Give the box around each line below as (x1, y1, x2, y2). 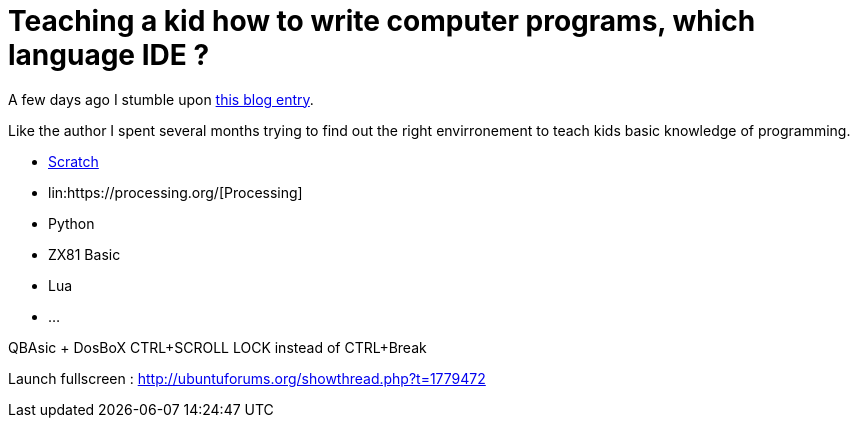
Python (48, 214, 95, 232)
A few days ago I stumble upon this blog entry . (8, 90, 314, 108)
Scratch (48, 152, 99, 170)
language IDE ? (8, 38, 210, 72)
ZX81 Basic (48, 245, 121, 263)
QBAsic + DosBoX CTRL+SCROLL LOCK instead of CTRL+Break (8, 338, 427, 356)
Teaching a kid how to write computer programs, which (8, 4, 756, 38)
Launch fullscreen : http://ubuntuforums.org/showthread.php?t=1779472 (8, 369, 486, 387)
